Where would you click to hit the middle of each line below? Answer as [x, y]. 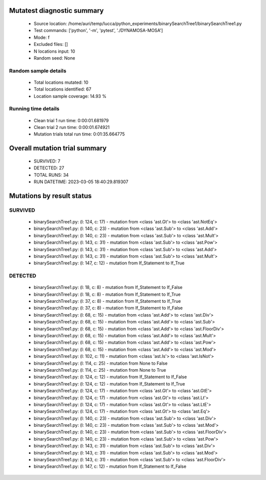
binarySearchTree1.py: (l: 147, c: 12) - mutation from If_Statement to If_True [109, 263]
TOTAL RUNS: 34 [51, 175]
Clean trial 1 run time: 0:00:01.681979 [71, 120]
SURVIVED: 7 [47, 161]
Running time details [34, 109]
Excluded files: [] [51, 44]
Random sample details [38, 70]
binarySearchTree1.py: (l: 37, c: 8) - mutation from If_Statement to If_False [108, 308]
